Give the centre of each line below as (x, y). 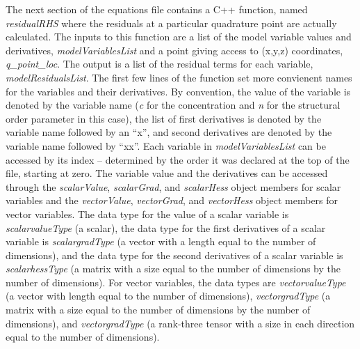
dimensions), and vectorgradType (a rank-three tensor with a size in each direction (180, 323)
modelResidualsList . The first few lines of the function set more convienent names (179, 77)
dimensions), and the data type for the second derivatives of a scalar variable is (174, 255)
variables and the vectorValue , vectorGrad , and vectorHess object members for (172, 200)
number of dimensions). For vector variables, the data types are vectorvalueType (176, 282)
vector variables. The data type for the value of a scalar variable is (147, 214)
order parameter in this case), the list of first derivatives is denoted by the (164, 118)
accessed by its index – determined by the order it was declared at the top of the (178, 159)
